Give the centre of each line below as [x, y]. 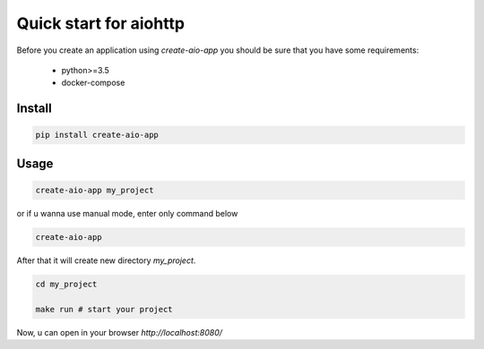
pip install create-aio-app [97, 135]
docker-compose [93, 83]
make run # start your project [104, 309]
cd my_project [66, 284]
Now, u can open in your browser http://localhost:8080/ [120, 332]
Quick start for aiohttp [101, 23]
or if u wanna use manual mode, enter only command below [127, 213]
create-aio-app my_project [95, 190]
